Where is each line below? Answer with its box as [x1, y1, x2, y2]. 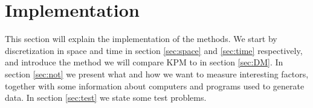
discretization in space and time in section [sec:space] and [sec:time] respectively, [5, 44, 303, 56]
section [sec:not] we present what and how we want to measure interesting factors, [5, 67, 309, 80]
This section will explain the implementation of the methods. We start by [5, 32, 277, 45]
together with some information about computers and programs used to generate [5, 79, 305, 92]
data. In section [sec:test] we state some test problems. [5, 91, 207, 104]
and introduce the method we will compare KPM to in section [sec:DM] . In [5, 56, 283, 68]
